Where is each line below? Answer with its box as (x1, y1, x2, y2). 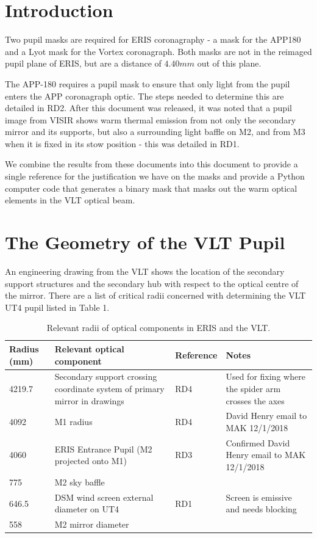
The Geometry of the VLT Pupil (5, 230, 285, 255)
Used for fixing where (226, 370, 305, 383)
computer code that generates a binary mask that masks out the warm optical (5, 181, 297, 194)
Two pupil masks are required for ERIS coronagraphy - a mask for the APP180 (5, 33, 301, 46)
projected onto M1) (54, 454, 127, 467)
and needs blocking (226, 503, 297, 515)
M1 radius (54, 415, 93, 428)
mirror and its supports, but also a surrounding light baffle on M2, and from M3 (5, 125, 305, 138)
